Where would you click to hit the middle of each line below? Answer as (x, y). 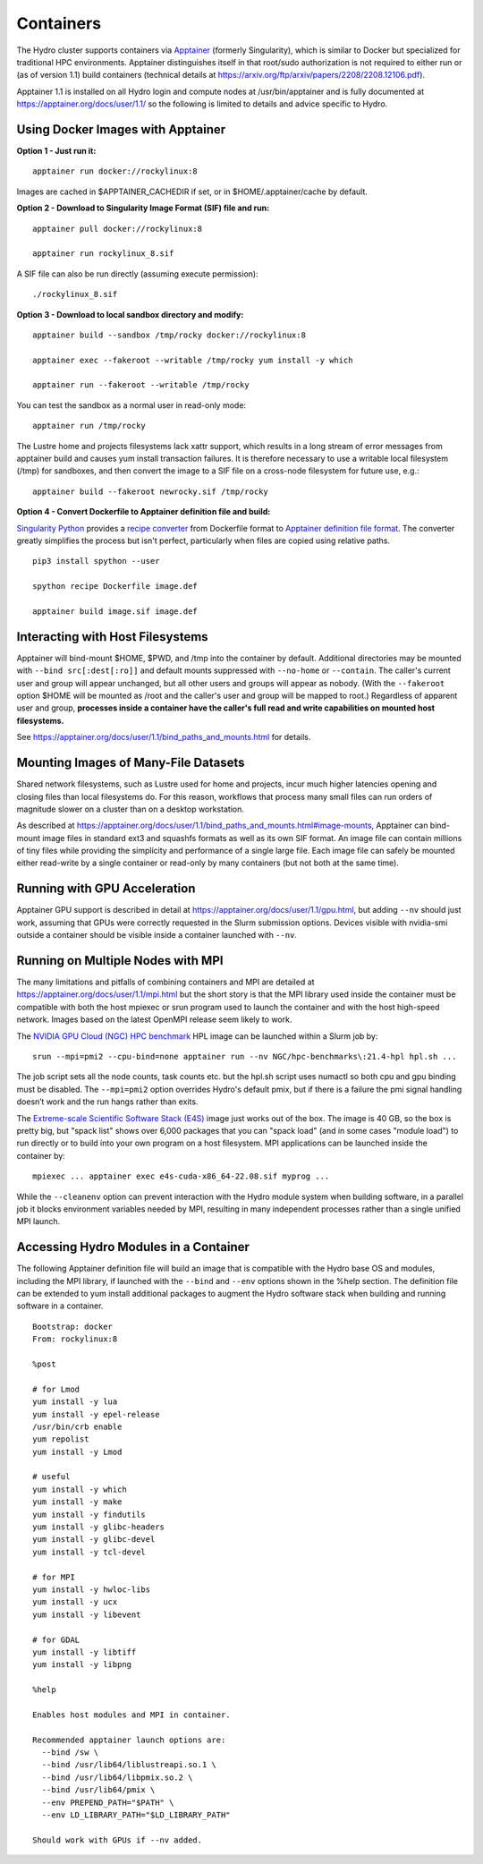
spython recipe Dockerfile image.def (115, 587)
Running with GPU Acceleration (106, 889)
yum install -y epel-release (96, 1414)
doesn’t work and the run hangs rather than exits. (107, 1102)
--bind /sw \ (70, 1753)
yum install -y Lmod (77, 1451)
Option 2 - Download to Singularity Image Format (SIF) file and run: (143, 208)
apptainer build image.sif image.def (115, 611)
